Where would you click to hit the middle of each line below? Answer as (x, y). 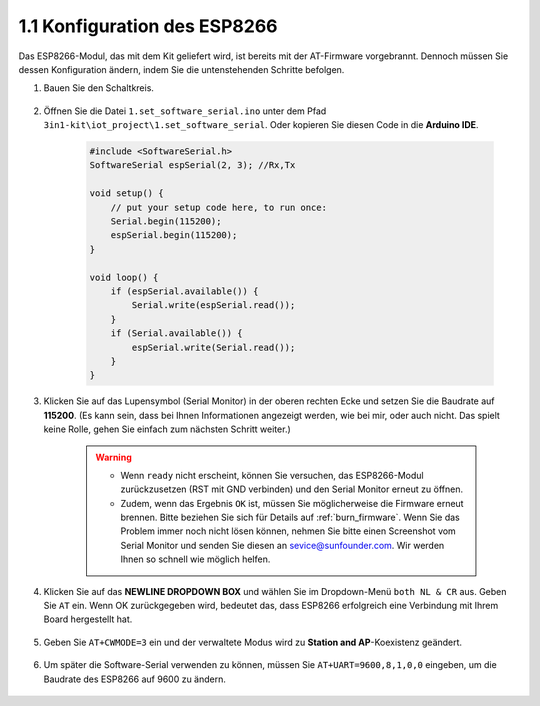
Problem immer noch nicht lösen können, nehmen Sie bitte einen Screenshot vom (288, 531)
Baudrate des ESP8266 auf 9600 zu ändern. (135, 679)
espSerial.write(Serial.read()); (213, 347)
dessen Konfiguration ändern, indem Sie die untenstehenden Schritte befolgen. (181, 69)
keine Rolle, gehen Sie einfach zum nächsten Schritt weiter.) (167, 429)
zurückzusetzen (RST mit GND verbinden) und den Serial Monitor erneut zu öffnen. (292, 489)
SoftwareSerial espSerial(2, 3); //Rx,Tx (192, 165)
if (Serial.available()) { (177, 333)
